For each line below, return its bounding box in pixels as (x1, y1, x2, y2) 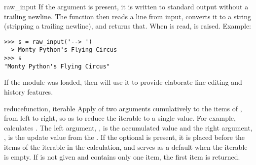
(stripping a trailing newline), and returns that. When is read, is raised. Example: (4, 21, 251, 31)
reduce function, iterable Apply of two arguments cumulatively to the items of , (4, 103, 242, 113)
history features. (4, 87, 53, 97)
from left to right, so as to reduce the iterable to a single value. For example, (4, 113, 236, 123)
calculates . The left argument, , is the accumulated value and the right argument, (4, 122, 253, 132)
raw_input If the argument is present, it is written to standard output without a (4, 1, 249, 11)
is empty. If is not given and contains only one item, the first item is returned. (4, 151, 240, 162)
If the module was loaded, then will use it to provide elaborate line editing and (4, 77, 242, 87)
